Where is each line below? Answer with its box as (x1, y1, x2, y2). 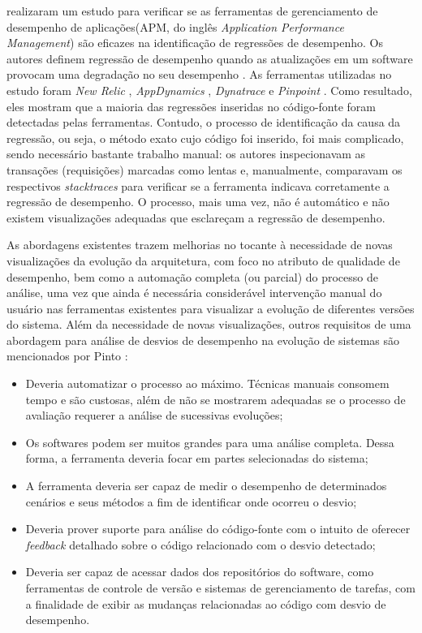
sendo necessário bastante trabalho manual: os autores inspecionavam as (6, 145, 366, 162)
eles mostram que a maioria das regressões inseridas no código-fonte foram (6, 97, 377, 114)
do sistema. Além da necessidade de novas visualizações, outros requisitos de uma (6, 316, 411, 333)
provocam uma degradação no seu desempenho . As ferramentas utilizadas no (6, 66, 392, 83)
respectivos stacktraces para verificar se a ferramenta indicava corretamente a (6, 177, 390, 194)
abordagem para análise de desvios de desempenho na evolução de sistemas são (6, 331, 400, 348)
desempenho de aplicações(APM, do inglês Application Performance (6, 18, 344, 35)
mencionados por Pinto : (6, 347, 128, 364)
